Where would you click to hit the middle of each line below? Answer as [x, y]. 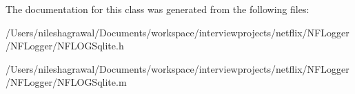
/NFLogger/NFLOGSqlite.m [66, 82]
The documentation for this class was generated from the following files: [158, 9]
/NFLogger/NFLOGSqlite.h [65, 46]
